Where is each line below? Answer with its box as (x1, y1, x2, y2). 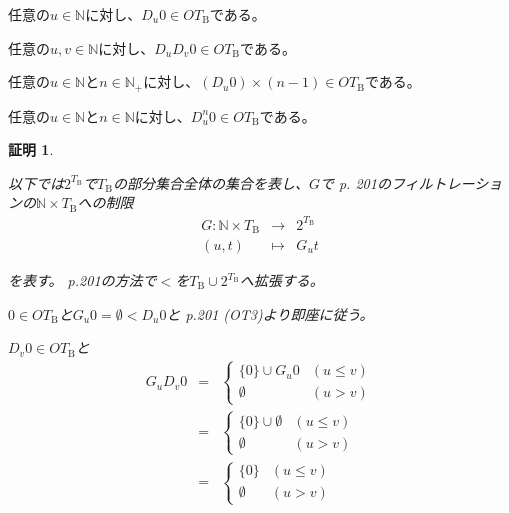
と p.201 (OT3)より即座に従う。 (166, 303, 374, 324)
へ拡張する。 (239, 270, 324, 291)
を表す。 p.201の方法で (8, 270, 157, 291)
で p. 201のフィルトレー (319, 172, 475, 193)
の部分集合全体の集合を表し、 (112, 172, 309, 193)
